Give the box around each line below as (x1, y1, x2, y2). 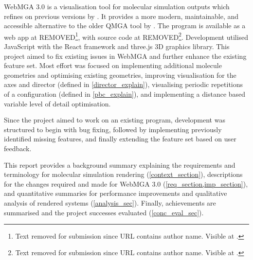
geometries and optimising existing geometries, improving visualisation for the (4, 69, 236, 80)
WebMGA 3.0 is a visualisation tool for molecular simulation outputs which (4, 1, 230, 11)
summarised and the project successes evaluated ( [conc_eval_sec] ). (4, 207, 204, 217)
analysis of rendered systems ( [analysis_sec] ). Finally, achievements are (4, 197, 216, 208)
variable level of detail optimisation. (4, 98, 111, 108)
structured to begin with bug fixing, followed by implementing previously (4, 124, 222, 134)
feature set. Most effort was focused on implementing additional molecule (4, 60, 222, 70)
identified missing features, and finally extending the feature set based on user (4, 134, 236, 144)
